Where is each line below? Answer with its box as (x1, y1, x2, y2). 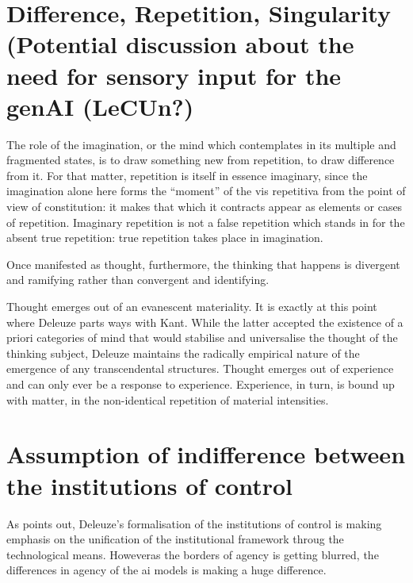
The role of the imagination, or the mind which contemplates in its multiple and (6, 136, 396, 152)
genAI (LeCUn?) (6, 90, 194, 122)
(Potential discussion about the (6, 28, 354, 60)
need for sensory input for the (6, 59, 342, 91)
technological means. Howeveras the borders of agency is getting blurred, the (6, 546, 379, 562)
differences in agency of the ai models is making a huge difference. (6, 562, 327, 578)
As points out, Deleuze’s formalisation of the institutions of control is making (6, 515, 382, 531)
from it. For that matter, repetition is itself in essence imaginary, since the (6, 167, 368, 183)
